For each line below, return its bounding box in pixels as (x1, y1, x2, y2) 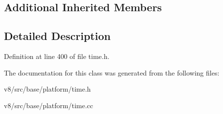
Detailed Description (4, 28, 111, 43)
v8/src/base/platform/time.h (4, 84, 91, 94)
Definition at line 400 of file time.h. (4, 51, 110, 61)
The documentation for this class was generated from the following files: (4, 67, 220, 77)
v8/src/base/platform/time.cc (4, 100, 93, 110)
